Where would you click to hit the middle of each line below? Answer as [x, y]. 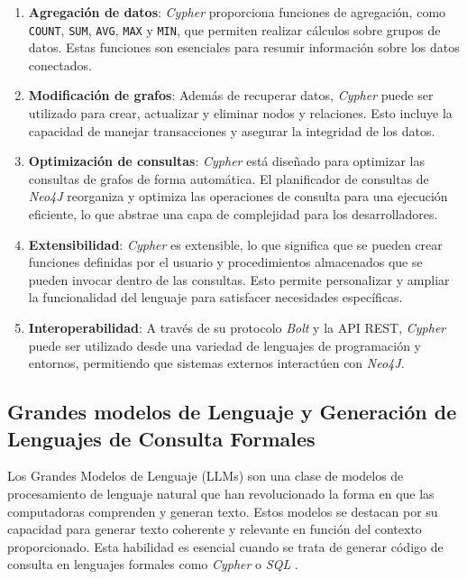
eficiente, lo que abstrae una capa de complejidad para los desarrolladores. [233, 214]
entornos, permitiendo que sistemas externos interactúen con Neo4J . [216, 363]
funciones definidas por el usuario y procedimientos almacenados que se [225, 262]
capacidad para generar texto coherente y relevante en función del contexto [215, 529]
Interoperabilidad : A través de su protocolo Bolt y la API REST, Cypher [237, 327]
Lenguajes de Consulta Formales [161, 438]
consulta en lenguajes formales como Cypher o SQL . [153, 564]
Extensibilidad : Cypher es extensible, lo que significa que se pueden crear [235, 244]
